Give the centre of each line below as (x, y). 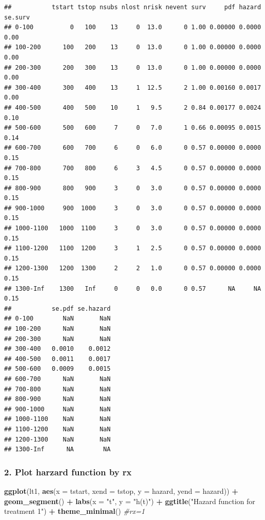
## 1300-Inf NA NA (57, 449)
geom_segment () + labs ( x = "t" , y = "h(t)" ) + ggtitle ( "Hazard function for (130, 501)
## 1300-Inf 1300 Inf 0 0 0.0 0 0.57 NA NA (133, 288)
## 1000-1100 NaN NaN (57, 419)
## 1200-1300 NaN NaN (57, 439)
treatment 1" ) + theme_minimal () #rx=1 (75, 511)
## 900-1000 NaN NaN (57, 409)
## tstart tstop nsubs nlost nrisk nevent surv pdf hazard (133, 7)
